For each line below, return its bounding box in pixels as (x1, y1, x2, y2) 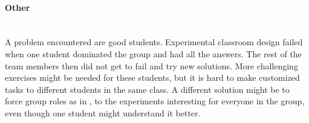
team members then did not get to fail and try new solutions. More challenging (5, 59, 298, 72)
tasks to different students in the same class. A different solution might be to (5, 83, 290, 95)
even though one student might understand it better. (5, 106, 201, 119)
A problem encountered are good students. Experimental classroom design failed (5, 36, 303, 48)
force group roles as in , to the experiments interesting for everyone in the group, (5, 95, 305, 107)
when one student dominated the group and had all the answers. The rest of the (5, 47, 302, 60)
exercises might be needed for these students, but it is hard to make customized (5, 71, 300, 84)
